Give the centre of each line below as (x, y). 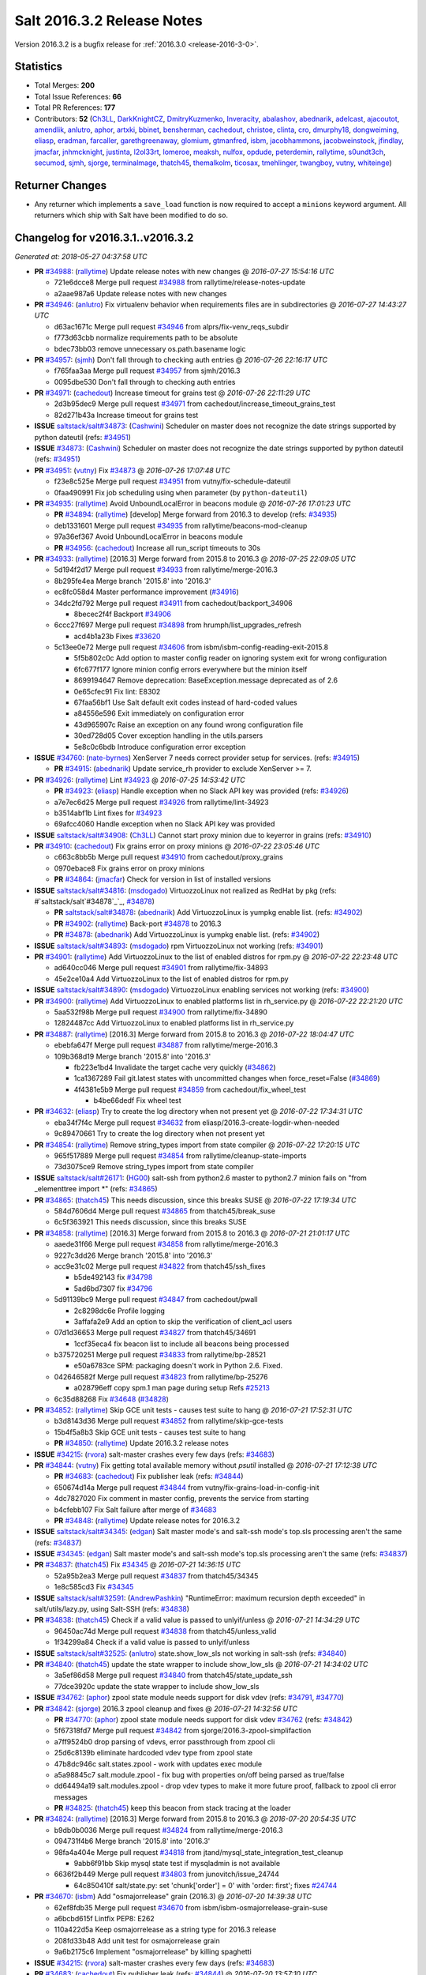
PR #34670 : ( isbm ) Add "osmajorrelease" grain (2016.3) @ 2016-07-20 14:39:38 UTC (173, 1897)
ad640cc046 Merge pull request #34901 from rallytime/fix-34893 (161, 968)
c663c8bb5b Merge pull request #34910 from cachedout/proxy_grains (168, 857)
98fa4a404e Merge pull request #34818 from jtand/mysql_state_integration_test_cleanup (199, 1852)
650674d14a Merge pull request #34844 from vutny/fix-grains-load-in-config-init (187, 1487)
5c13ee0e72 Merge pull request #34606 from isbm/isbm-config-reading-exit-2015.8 (191, 647)
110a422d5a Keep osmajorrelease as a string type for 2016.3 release (165, 1930)
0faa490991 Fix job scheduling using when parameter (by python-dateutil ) (181, 492)
